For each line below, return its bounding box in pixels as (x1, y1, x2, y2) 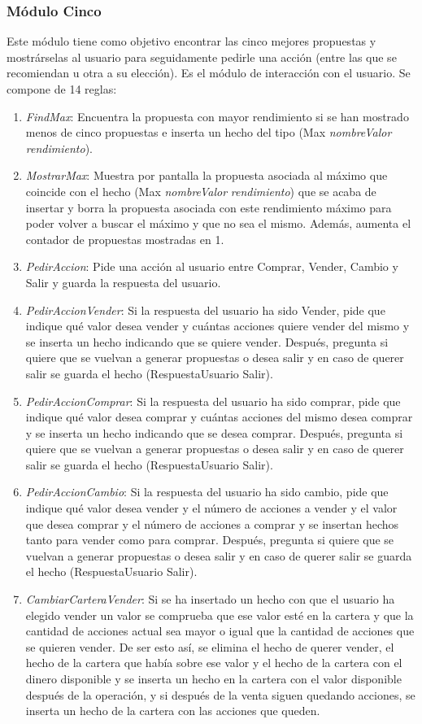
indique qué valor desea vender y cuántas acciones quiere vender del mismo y (25, 317, 410, 334)
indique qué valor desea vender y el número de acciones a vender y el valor (25, 499, 398, 517)
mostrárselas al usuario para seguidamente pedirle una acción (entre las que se (7, 48, 397, 65)
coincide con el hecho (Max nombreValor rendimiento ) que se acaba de (25, 182, 376, 199)
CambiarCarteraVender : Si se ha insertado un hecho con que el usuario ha (25, 591, 395, 608)
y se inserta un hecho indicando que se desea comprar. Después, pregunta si (25, 424, 403, 441)
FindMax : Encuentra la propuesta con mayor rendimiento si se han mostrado (25, 107, 409, 124)
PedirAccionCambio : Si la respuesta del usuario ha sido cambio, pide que (25, 483, 389, 500)
